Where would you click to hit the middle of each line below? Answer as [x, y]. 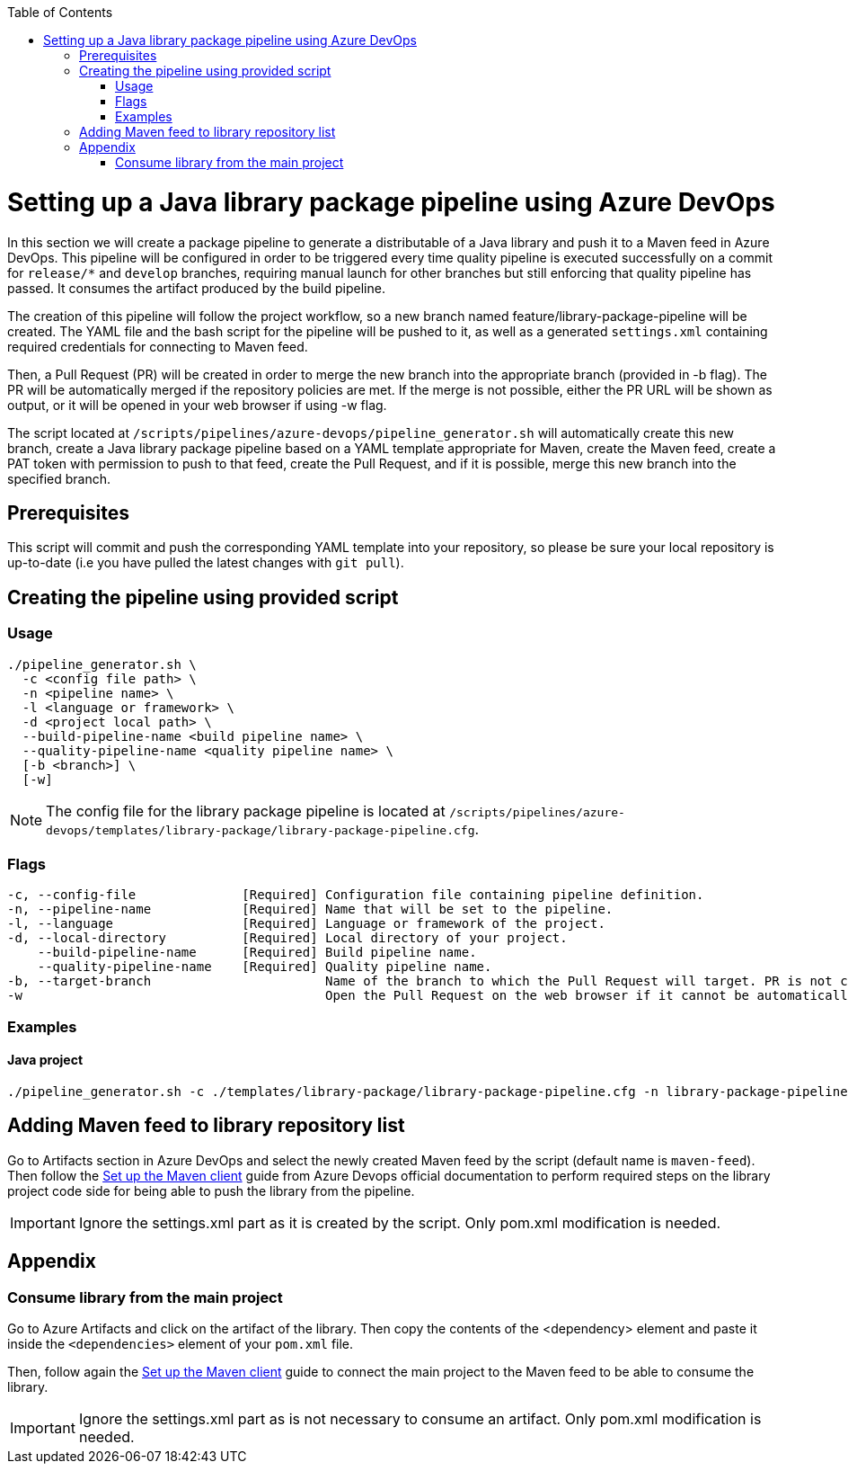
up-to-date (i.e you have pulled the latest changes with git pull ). [206, 563]
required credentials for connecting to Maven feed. [158, 346]
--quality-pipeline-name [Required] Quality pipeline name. [265, 967]
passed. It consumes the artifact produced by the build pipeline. [196, 288]
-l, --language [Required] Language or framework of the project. [306, 924]
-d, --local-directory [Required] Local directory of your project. [287, 938]
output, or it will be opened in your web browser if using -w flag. [197, 405]
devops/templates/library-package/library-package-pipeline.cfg [261, 830]
